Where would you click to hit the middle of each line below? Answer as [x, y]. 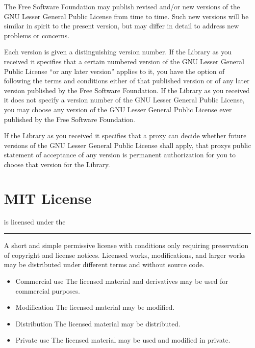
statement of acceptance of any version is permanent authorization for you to [120, 155]
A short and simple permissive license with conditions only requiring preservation [126, 245]
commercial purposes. [48, 290]
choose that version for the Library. [57, 164]
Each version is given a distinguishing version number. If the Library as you [118, 52]
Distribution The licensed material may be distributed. [98, 323]
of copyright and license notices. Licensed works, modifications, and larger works [125, 255]
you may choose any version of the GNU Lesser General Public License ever [118, 109]
